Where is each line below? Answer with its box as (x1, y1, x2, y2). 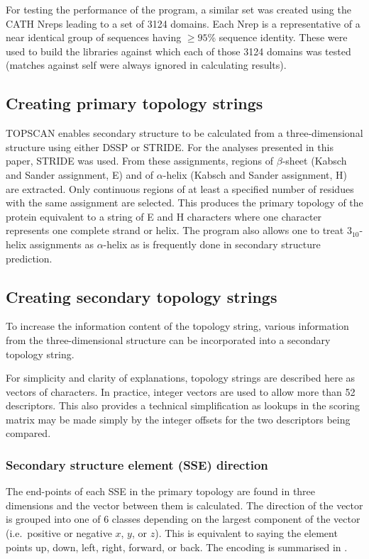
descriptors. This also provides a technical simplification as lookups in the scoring (6, 398, 360, 413)
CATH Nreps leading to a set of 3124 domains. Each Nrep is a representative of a (6, 16, 360, 31)
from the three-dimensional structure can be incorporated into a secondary (6, 332, 331, 347)
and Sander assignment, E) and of (6, 167, 154, 182)
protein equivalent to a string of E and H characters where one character (6, 209, 322, 223)
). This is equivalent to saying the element (155, 526, 338, 541)
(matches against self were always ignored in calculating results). (6, 57, 287, 72)
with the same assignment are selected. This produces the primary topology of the (6, 195, 363, 210)
